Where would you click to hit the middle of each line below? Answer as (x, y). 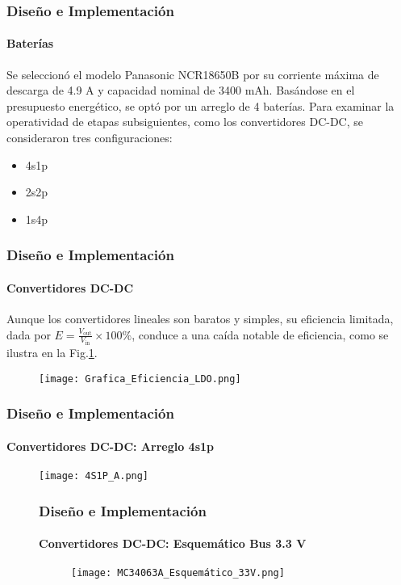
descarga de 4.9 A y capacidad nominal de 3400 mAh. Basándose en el (181, 90)
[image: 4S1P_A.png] (94, 476)
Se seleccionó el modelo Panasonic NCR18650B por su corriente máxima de (193, 74)
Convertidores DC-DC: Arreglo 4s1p (110, 446)
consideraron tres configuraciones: (90, 138)
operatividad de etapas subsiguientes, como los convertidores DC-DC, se (185, 122)
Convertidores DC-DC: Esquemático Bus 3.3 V (173, 543)
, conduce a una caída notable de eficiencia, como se (260, 334)
